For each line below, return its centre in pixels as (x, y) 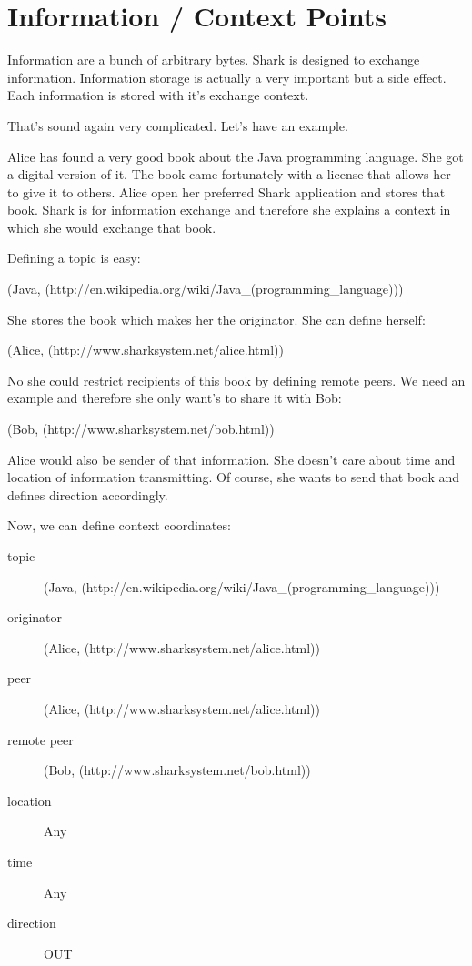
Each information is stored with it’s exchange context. (158, 95)
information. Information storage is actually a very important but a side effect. (227, 77)
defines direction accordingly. (88, 494)
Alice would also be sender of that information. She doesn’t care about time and (231, 459)
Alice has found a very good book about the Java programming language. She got (236, 156)
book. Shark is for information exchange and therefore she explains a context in (229, 210)
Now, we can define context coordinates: (119, 525)
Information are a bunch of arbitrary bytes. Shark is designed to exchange (214, 60)
